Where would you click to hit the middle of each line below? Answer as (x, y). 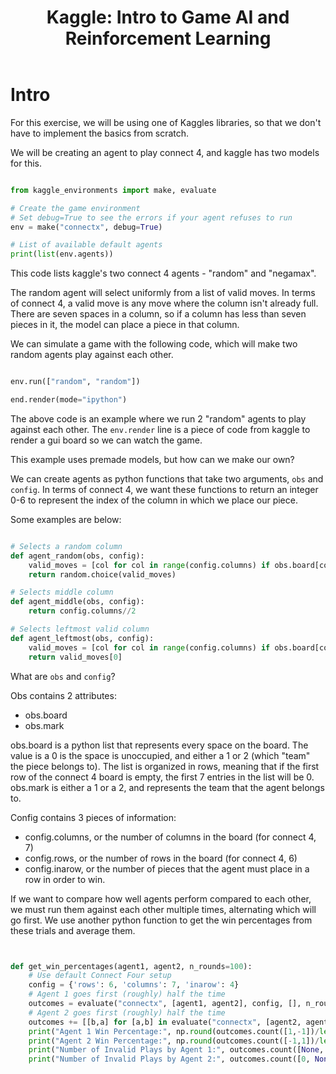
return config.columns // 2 (82, 611)
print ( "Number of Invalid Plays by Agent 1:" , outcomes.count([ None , (176, 1050)
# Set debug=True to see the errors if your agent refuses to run (151, 217)
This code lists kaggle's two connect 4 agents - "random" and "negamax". (163, 273)
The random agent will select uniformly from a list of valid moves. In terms (163, 293)
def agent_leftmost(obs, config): (82, 638)
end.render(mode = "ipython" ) (69, 400)
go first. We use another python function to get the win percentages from (161, 920)
